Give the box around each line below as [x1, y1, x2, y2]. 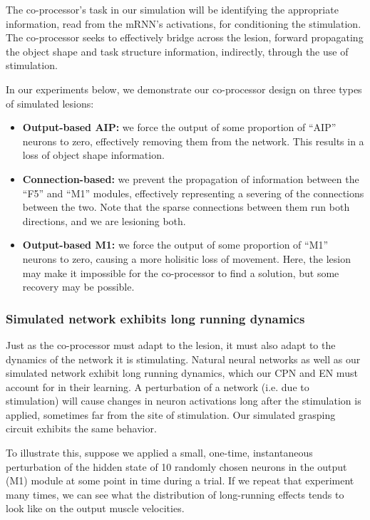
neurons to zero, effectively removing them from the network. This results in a [22, 133, 364, 148]
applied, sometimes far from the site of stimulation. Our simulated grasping [6, 407, 336, 422]
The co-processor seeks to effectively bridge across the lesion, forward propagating [6, 30, 364, 45]
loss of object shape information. [22, 147, 165, 162]
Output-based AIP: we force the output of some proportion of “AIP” [22, 120, 336, 135]
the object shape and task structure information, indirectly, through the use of [6, 43, 349, 58]
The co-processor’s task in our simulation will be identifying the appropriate [6, 2, 339, 16]
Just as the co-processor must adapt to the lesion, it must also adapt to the [6, 337, 336, 352]
